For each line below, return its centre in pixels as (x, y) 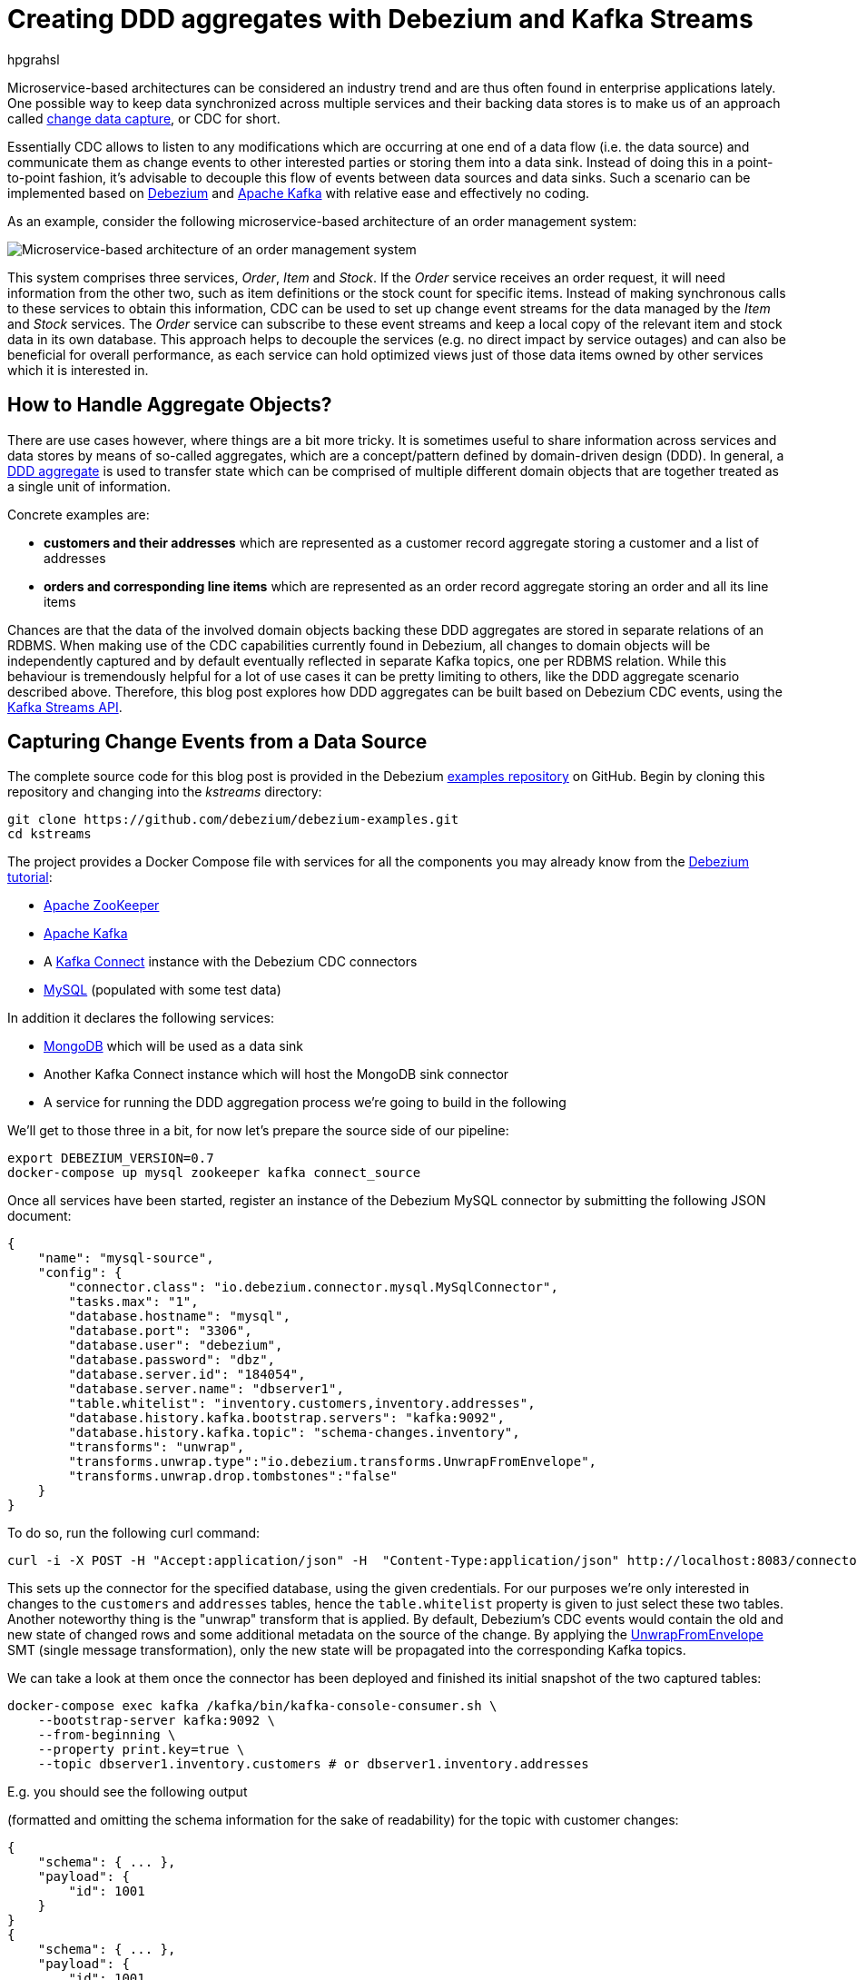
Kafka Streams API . (65, 707)
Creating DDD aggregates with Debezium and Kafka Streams (380, 19)
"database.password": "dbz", (172, 1360)
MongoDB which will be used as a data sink (174, 1046)
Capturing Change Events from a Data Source (217, 742)
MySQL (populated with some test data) (163, 990)
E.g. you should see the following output (128, 1792)
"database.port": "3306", (160, 1331)
